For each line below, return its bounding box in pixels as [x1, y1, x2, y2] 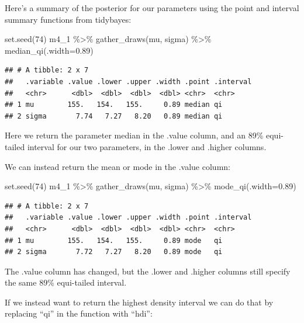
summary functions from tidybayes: [5, 13, 132, 25]
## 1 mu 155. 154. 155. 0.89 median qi [5, 100, 223, 109]
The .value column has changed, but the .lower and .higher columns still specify [5, 265, 291, 277]
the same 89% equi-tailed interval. [5, 276, 127, 289]
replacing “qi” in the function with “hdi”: [5, 307, 153, 319]
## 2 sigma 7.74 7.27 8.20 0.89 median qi [5, 112, 223, 120]
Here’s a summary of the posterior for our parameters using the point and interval [5, 2, 299, 13]
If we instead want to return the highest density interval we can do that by [5, 296, 274, 308]
